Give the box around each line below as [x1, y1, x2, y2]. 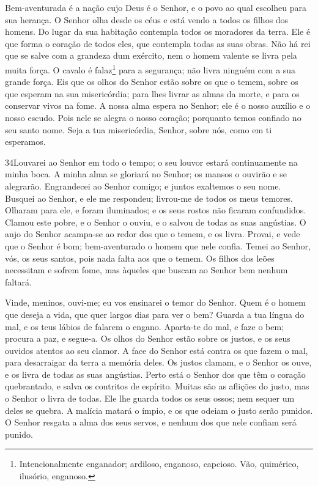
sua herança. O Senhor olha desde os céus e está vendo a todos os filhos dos [5, 13, 289, 26]
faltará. [5, 275, 32, 288]
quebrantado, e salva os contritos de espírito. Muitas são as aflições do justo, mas [5, 380, 309, 392]
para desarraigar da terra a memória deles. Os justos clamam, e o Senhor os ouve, [5, 356, 312, 369]
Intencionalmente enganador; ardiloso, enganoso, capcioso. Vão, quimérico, [19, 457, 299, 470]
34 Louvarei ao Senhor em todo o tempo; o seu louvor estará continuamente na [5, 155, 298, 168]
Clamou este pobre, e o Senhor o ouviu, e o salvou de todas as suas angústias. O [5, 215, 306, 228]
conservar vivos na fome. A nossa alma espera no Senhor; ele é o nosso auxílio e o [5, 99, 311, 112]
